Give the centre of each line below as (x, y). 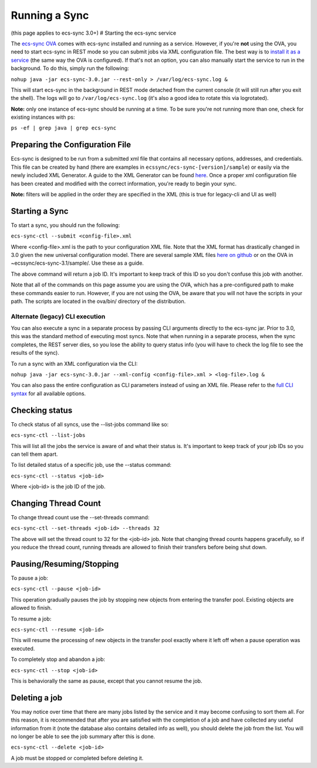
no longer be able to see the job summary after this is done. (83, 737)
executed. (23, 648)
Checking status (42, 410)
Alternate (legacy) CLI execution (58, 316)
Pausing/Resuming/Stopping (65, 564)
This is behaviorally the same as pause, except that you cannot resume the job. (107, 681)
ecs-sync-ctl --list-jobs (48, 435)
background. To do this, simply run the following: (70, 68)
